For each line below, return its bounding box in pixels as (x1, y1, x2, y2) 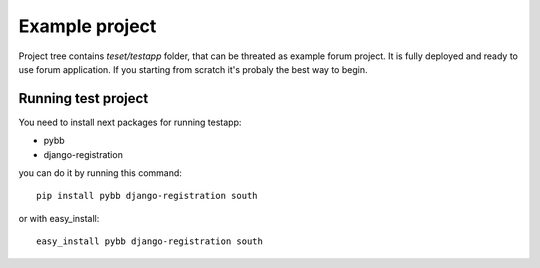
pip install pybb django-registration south (36, 190, 259, 202)
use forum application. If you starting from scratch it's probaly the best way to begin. (18, 63, 368, 75)
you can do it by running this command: (18, 167, 182, 179)
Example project (18, 15, 157, 37)
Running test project (18, 90, 149, 107)
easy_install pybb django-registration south (36, 236, 264, 247)
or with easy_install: (18, 212, 100, 224)
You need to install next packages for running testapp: (18, 116, 242, 128)
